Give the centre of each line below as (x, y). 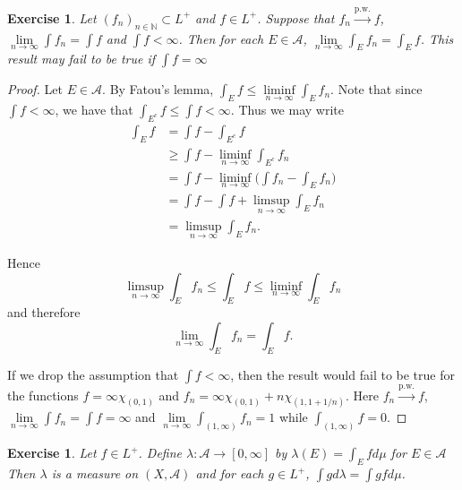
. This (437, 38)
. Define (160, 453)
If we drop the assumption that (93, 374)
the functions (43, 395)
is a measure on (95, 473)
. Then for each (221, 38)
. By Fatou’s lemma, (158, 89)
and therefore (44, 312)
